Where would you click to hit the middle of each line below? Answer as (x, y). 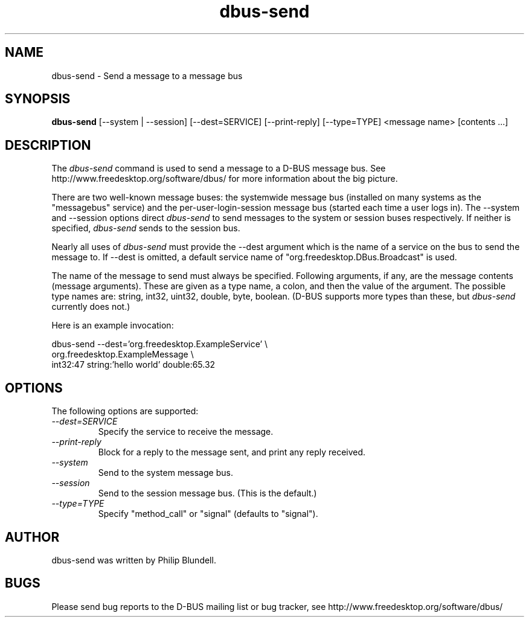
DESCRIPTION (48, 145)
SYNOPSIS (38, 99)
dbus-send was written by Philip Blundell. (134, 560)
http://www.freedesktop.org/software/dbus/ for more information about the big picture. (225, 179)
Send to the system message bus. (165, 473)
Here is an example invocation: (113, 325)
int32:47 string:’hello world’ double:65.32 (133, 365)
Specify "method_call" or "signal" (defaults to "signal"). (208, 514)
